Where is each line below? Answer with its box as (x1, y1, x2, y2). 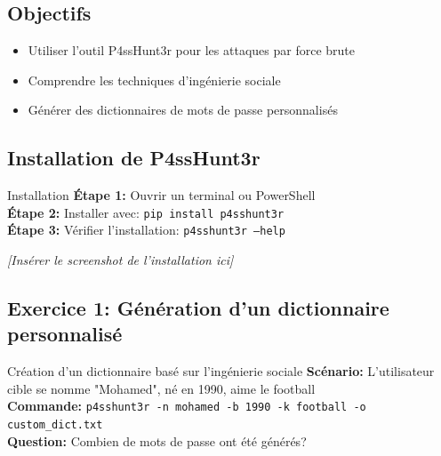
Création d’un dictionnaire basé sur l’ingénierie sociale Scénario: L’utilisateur (7, 362, 435, 380)
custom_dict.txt (7, 419, 103, 432)
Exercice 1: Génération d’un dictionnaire (7, 294, 389, 322)
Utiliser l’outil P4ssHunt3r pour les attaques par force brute (28, 41, 355, 60)
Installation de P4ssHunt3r (7, 144, 261, 172)
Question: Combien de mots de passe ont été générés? (7, 431, 307, 450)
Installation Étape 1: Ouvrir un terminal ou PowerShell (7, 186, 316, 204)
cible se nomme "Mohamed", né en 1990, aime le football (7, 379, 316, 397)
